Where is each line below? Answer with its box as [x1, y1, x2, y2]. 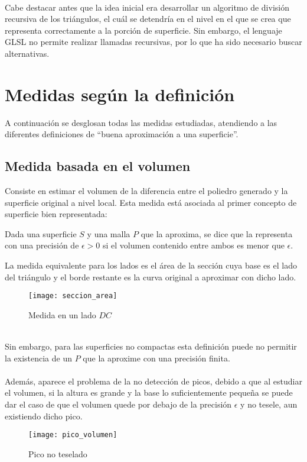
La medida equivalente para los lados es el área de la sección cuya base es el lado [5, 259, 297, 272]
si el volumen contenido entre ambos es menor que [103, 239, 285, 251]
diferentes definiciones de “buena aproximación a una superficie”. [5, 128, 239, 140]
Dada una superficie [5, 227, 77, 240]
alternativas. [5, 47, 50, 59]
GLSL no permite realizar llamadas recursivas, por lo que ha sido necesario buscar [5, 35, 302, 48]
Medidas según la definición [5, 82, 235, 106]
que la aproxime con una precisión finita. [83, 351, 230, 364]
